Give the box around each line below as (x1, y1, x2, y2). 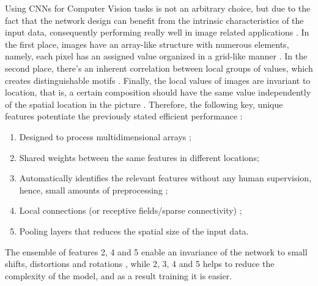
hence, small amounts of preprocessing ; (19, 183, 168, 196)
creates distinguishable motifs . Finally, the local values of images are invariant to (5, 73, 311, 86)
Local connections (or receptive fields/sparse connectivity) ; (19, 204, 242, 217)
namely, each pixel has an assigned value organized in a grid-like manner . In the (5, 50, 308, 62)
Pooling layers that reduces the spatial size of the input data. (19, 224, 249, 237)
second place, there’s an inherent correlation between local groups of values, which (5, 61, 313, 74)
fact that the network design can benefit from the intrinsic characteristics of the (5, 13, 304, 26)
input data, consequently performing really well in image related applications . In (5, 26, 309, 39)
